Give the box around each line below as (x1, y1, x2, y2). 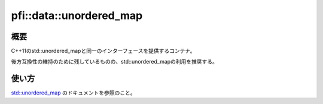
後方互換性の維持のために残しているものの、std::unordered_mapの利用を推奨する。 (11, 58, 218, 65)
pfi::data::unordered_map (11, 9, 143, 22)
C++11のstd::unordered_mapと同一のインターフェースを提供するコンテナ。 (11, 48, 196, 55)
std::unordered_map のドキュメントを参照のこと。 (11, 89, 136, 96)
